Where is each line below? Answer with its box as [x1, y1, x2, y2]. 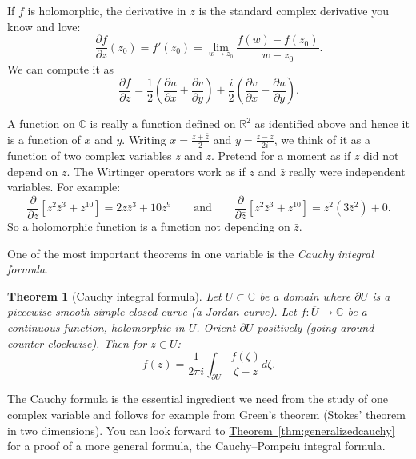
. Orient [196, 319, 236, 336]
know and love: [7, 18, 81, 34]
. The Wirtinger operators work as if [66, 162, 246, 179]
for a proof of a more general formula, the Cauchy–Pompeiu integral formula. [7, 437, 386, 454]
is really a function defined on [90, 115, 236, 132]
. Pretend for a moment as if [211, 147, 351, 164]
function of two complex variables [7, 147, 172, 164]
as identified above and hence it [254, 115, 410, 132]
